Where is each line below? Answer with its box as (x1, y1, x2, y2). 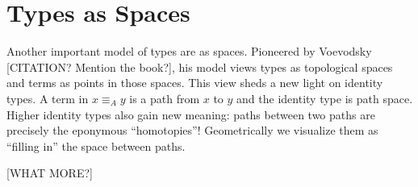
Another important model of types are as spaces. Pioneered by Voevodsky (6, 43, 372, 60)
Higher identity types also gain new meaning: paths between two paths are (6, 106, 375, 123)
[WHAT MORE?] (6, 164, 93, 181)
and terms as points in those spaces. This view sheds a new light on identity (6, 74, 383, 91)
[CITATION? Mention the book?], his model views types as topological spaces (6, 58, 393, 75)
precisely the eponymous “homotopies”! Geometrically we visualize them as (6, 122, 378, 139)
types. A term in (6, 89, 89, 106)
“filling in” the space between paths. (6, 137, 186, 154)
